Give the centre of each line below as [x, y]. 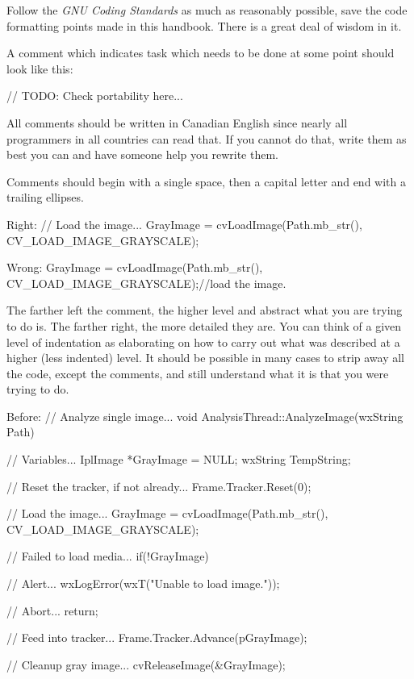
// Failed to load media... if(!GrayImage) [108, 556]
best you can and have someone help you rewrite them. [142, 154]
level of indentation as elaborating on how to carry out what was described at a [203, 342]
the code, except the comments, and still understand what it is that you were [198, 373]
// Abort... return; [52, 610]
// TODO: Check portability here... [95, 96]
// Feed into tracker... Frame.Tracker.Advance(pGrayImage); [157, 637]
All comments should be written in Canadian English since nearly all [177, 122]
